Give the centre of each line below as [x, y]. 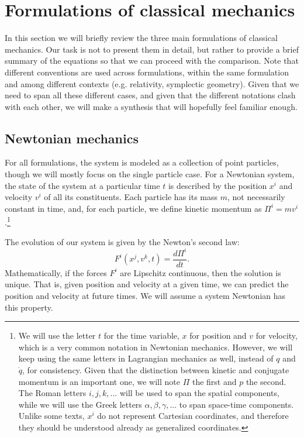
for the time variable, [141, 336]
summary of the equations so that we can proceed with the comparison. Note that [152, 61]
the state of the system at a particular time [82, 185]
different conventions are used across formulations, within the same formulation [147, 72]
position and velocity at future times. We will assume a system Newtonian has [145, 296]
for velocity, [277, 336]
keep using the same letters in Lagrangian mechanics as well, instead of [146, 358]
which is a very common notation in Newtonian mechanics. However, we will [156, 347]
